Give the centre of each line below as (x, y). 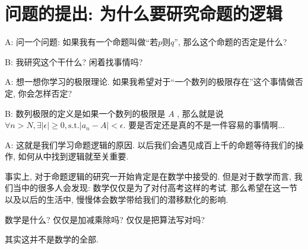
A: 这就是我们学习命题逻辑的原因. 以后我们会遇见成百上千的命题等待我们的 (150, 144)
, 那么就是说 (200, 113)
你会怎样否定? (45, 93)
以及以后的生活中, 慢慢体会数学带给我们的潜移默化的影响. (117, 199)
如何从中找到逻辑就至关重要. (73, 156)
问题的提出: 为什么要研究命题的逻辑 (144, 13)
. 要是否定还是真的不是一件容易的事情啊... (204, 125)
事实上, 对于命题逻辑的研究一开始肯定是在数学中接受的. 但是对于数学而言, (148, 176)
